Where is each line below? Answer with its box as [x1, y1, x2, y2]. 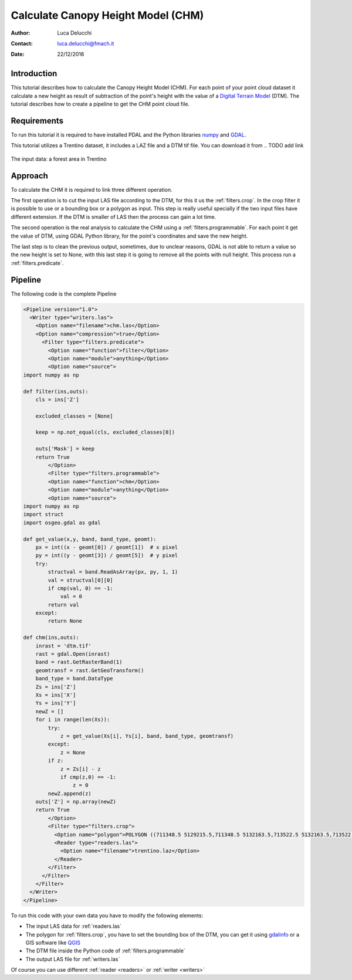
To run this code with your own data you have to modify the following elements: [11, 912, 204, 919]
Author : [11, 29, 31, 36]
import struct [23, 511, 64, 518]
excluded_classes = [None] [35, 412, 114, 419]
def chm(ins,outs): [23, 634, 79, 641]
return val [48, 601, 79, 608]
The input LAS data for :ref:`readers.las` [25, 923, 121, 930]
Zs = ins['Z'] [35, 683, 76, 690]
